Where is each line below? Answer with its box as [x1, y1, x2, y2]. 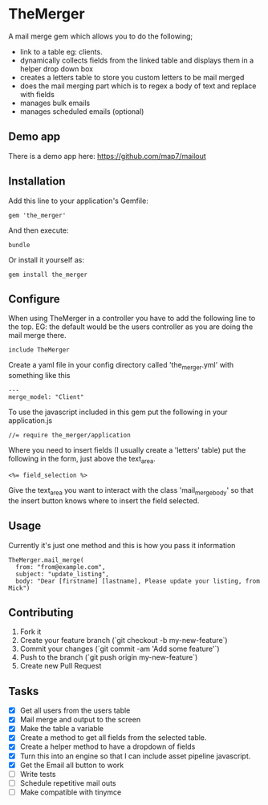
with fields [19, 89, 55, 99]
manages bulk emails [19, 98, 91, 108]
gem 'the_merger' [8, 211, 67, 219]
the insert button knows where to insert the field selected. [8, 495, 200, 506]
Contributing [8, 605, 74, 619]
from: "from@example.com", [15, 563, 106, 571]
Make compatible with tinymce [19, 787, 122, 797]
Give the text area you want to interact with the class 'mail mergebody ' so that [8, 485, 254, 497]
